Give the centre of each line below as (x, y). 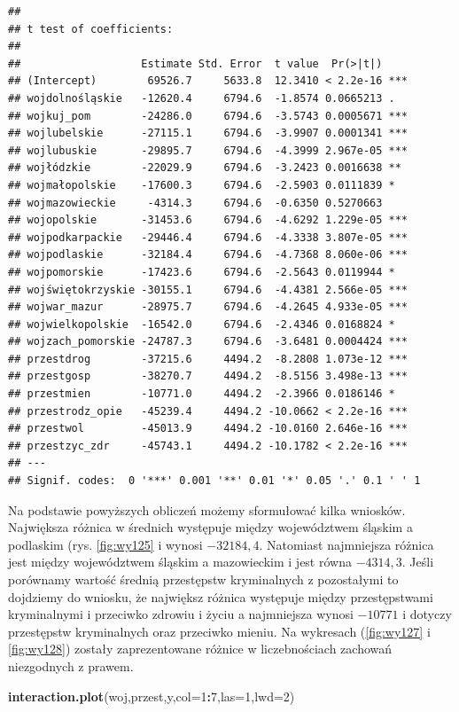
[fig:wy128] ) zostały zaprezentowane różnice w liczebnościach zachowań (200, 649)
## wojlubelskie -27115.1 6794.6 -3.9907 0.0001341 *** (208, 133)
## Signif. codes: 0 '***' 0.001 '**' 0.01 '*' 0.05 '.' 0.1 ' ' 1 (214, 481)
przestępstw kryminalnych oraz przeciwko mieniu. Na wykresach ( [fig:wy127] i (219, 631)
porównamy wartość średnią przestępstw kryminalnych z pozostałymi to (203, 579)
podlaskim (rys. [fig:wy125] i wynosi (105, 544)
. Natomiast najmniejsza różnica (346, 544)
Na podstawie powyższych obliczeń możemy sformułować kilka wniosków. (207, 509)
